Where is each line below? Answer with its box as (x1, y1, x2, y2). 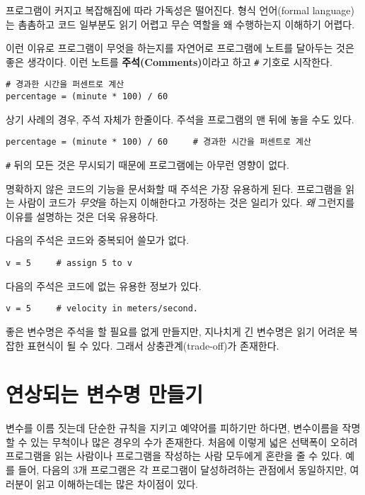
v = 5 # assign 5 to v (6, 258, 132, 269)
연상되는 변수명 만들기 (6, 379, 204, 408)
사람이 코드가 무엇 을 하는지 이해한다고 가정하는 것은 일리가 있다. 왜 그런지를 (18, 195, 355, 210)
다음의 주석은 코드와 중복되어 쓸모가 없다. (6, 233, 190, 247)
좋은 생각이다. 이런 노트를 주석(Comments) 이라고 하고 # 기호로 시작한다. (6, 54, 332, 69)
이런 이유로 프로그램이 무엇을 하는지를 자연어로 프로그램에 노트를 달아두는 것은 (6, 40, 354, 55)
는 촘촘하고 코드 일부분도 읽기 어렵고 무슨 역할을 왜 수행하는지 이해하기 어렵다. (6, 16, 355, 31)
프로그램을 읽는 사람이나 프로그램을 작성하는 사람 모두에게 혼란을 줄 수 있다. (6, 448, 342, 463)
